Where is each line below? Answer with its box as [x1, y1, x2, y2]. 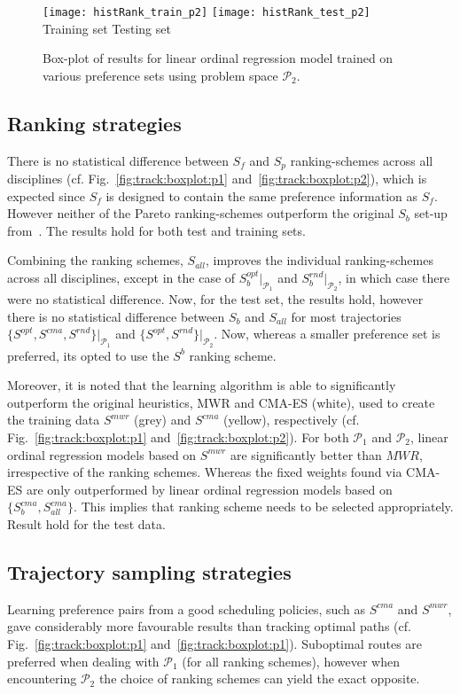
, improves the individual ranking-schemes [205, 251, 433, 269]
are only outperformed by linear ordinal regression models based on [26, 480, 393, 498]
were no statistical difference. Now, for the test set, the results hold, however [7, 290, 424, 308]
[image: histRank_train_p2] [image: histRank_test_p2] [43, 6, 370, 19]
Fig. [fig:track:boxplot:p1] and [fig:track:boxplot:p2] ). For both [7, 428, 349, 447]
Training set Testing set [43, 19, 171, 37]
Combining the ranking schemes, [7, 251, 183, 269]
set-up [414, 204, 448, 222]
